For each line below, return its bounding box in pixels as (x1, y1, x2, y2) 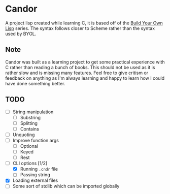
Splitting (20, 120, 38, 126)
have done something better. (5, 80, 65, 86)
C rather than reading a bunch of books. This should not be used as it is (5, 64, 155, 70)
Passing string (20, 172, 50, 178)
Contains (20, 125, 40, 132)
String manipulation (12, 109, 54, 115)
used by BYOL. (5, 30, 37, 37)
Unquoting (12, 132, 35, 138)
